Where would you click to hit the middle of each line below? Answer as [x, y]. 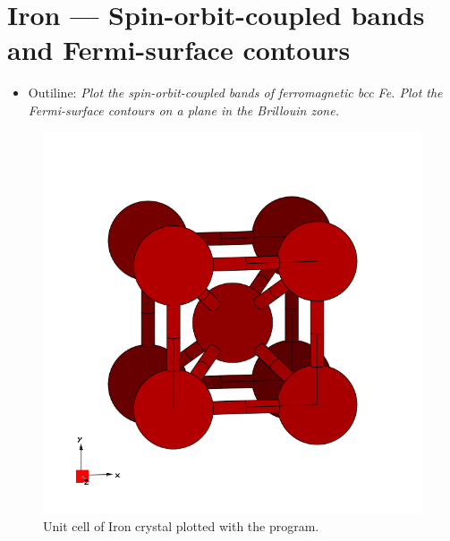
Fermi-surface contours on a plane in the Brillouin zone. [183, 110]
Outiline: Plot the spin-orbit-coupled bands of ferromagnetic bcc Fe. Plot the [235, 93]
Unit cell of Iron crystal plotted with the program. [181, 525]
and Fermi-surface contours [179, 50]
